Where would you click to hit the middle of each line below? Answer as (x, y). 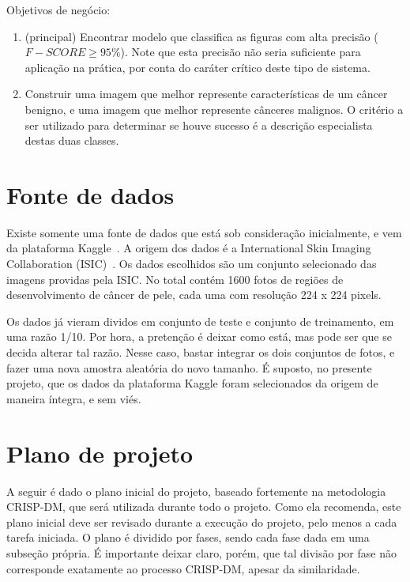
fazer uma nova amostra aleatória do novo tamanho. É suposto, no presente (189, 367)
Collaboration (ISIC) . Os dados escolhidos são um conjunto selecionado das (192, 264)
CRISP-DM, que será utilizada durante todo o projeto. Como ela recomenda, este (204, 506)
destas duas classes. (72, 140)
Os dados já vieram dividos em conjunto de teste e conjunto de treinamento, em (200, 321)
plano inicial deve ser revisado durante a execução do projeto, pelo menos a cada (202, 522)
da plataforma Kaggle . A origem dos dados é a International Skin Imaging (189, 248)
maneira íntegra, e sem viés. (74, 398)
